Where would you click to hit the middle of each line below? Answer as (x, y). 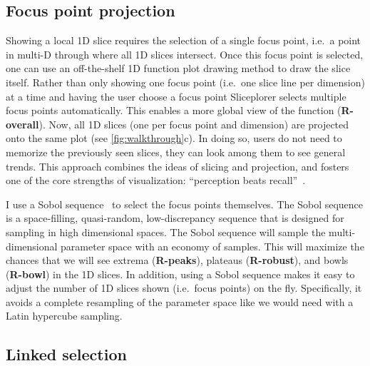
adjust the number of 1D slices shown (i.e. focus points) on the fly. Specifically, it (184, 288)
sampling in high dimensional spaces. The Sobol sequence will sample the (166, 232)
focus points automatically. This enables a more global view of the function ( (174, 110)
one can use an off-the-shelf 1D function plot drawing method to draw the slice (178, 68)
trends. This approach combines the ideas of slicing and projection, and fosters (178, 166)
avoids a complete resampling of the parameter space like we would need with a (180, 301)
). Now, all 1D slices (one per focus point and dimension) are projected (194, 124)
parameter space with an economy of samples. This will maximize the (212, 246)
